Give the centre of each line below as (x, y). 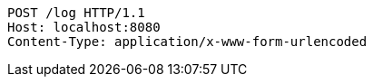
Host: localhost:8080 (84, 27)
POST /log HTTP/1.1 (76, 13)
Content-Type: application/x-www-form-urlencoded (187, 42)
